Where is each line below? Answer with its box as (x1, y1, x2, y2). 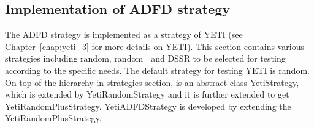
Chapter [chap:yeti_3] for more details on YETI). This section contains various (5, 40, 305, 52)
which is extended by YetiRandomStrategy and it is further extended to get (5, 88, 289, 101)
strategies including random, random (5, 52, 144, 65)
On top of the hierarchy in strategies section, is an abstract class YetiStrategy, (5, 76, 299, 88)
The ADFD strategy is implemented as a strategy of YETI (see (5, 28, 243, 41)
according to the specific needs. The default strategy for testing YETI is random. (5, 63, 310, 76)
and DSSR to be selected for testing (151, 52, 286, 65)
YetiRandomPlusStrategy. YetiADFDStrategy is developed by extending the (5, 99, 291, 112)
